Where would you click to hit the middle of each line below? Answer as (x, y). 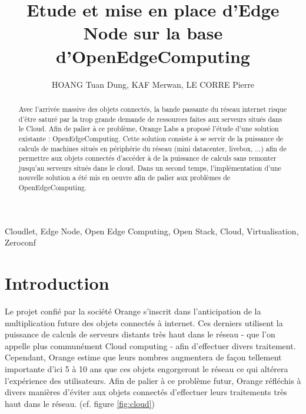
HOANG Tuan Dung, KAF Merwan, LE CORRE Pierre (153, 84)
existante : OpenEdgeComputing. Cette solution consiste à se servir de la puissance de (151, 138)
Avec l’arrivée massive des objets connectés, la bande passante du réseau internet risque (152, 109)
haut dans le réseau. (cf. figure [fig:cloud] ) (80, 403)
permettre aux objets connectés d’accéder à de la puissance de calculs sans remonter (147, 158)
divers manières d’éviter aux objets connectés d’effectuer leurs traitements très (146, 392)
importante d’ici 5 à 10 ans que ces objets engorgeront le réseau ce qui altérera (147, 369)
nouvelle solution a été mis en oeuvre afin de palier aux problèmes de (124, 178)
